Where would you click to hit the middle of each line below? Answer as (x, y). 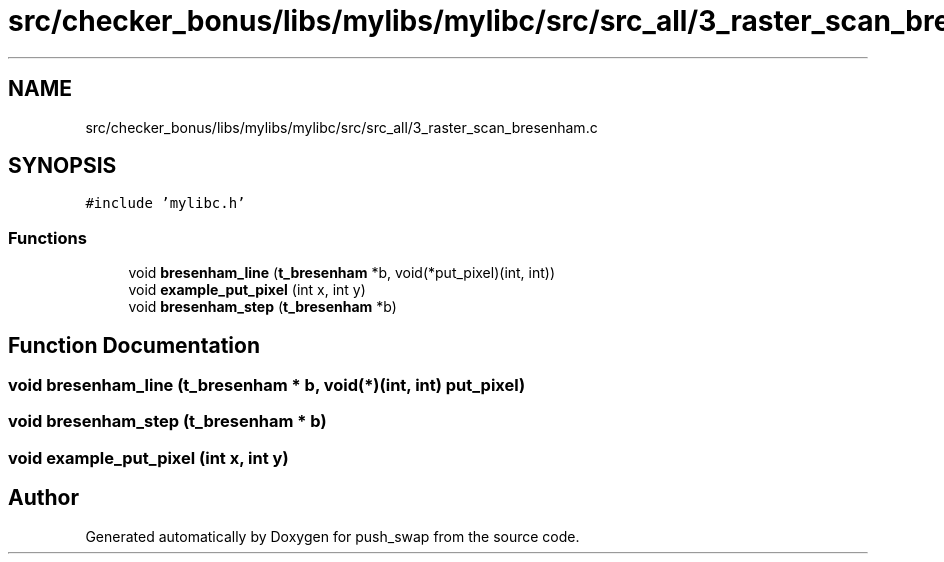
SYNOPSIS (62, 166)
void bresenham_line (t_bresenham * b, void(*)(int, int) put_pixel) (267, 385)
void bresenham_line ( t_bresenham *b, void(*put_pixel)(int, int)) (342, 273)
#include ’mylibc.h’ (165, 203)
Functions (47, 237)
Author (43, 498)
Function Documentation (134, 345)
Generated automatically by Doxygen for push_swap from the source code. (332, 536)
